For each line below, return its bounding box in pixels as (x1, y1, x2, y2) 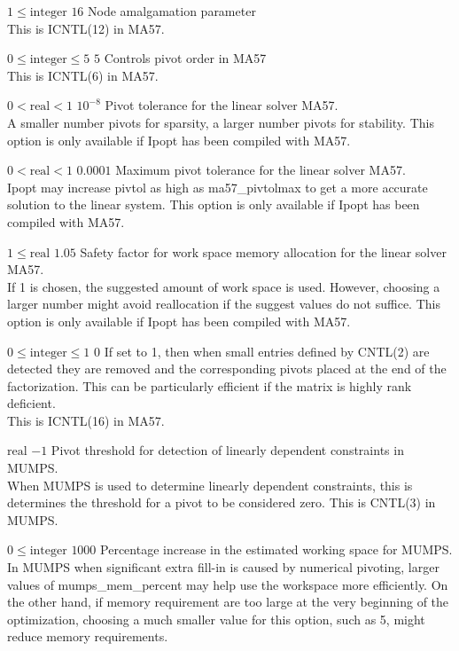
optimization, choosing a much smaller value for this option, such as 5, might (7, 609, 425, 628)
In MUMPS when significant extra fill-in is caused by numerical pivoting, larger (7, 558, 440, 576)
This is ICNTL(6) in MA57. (7, 66, 159, 84)
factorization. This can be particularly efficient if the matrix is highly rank (7, 376, 412, 395)
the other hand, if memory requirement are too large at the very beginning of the (7, 592, 449, 611)
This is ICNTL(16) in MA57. (7, 411, 165, 429)
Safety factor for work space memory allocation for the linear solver (80, 242, 447, 261)
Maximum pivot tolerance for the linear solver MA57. (115, 161, 406, 179)
